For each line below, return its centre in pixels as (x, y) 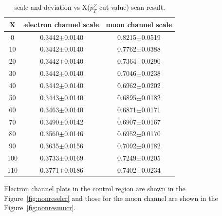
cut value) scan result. (132, 7)
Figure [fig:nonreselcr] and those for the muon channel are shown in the (111, 198)
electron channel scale (62, 24)
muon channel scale (139, 24)
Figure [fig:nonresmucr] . (40, 207)
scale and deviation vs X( (52, 7)
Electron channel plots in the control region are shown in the (95, 189)
